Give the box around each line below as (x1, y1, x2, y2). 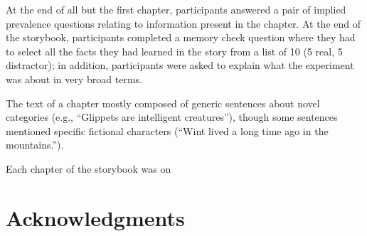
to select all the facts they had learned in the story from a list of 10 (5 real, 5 (6, 43, 343, 58)
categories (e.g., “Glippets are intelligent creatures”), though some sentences (6, 109, 338, 124)
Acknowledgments (6, 203, 185, 232)
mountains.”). (6, 137, 64, 152)
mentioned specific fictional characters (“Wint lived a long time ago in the (6, 123, 329, 138)
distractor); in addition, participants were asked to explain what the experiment (6, 58, 354, 73)
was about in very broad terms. (6, 71, 142, 86)
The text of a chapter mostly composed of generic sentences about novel (6, 95, 320, 110)
